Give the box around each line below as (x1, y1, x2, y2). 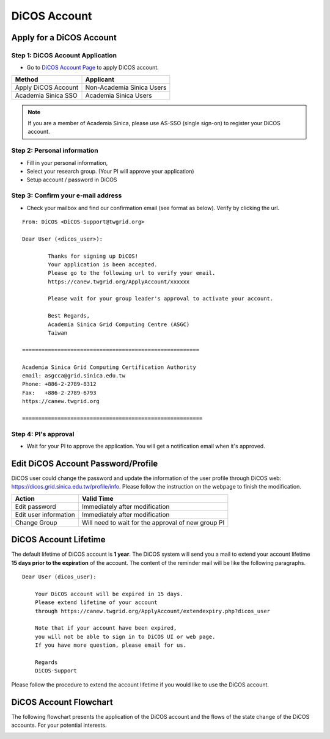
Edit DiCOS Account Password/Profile (11, 458, 158, 468)
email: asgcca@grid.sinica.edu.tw (22, 372, 125, 379)
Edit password (15, 502, 56, 511)
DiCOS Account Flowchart (11, 697, 113, 707)
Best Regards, (48, 312, 90, 319)
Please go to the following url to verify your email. (48, 269, 216, 277)
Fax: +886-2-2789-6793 (22, 389, 97, 396)
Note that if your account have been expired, (34, 625, 177, 632)
